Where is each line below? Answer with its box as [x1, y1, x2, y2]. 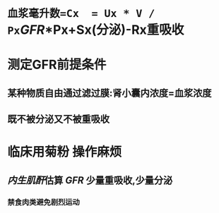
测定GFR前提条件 [7, 57, 107, 73]
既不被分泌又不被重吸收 [7, 114, 109, 126]
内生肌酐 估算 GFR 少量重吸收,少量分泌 [7, 174, 173, 186]
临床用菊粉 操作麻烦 [7, 144, 122, 160]
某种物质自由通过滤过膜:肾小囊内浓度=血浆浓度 [7, 87, 212, 99]
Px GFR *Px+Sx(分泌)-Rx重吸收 [7, 22, 184, 38]
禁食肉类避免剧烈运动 [7, 197, 80, 207]
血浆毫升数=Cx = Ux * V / [7, 7, 155, 20]
